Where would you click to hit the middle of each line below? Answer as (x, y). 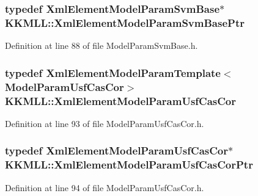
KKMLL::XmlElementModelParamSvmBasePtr (125, 22)
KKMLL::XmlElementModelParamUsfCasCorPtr (129, 165)
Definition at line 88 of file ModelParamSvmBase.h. (101, 45)
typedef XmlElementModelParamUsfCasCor (116, 151)
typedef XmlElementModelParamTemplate (113, 72)
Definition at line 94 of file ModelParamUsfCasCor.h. (105, 187)
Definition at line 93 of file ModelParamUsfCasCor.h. (105, 123)
